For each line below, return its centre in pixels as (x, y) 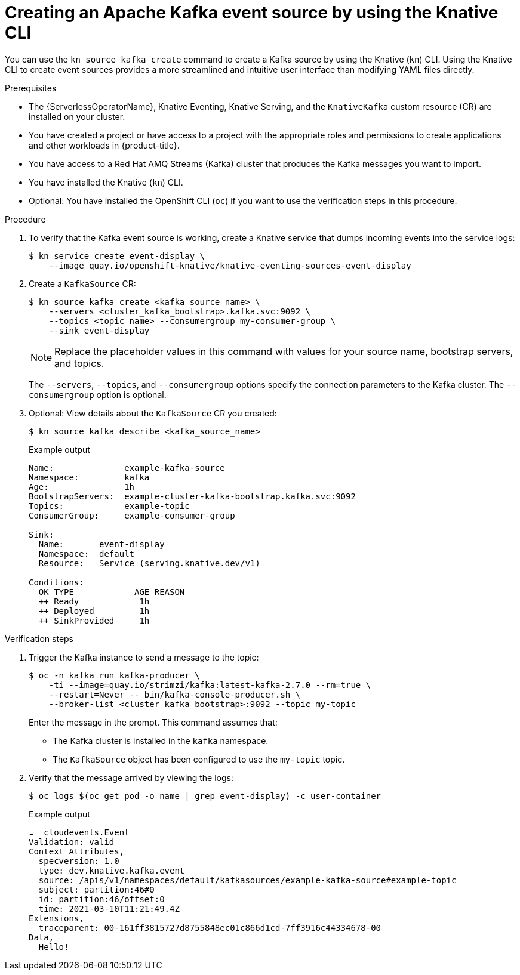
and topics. (79, 363)
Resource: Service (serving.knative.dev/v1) (149, 563)
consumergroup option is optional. (98, 394)
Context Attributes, (77, 851)
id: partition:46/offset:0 (101, 899)
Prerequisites (31, 88)
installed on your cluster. (77, 116)
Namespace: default (87, 553)
